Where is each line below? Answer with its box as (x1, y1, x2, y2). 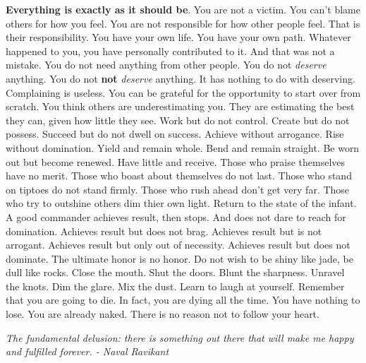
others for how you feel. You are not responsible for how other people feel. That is (6, 16, 360, 30)
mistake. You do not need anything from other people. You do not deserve (6, 57, 327, 72)
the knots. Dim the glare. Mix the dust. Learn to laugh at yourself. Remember (6, 278, 345, 293)
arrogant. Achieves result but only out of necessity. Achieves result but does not (6, 237, 350, 252)
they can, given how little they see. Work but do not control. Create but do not (6, 112, 350, 127)
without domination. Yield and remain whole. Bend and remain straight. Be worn (6, 140, 360, 155)
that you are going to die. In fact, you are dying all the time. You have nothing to (6, 292, 360, 307)
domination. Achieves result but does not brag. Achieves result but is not (6, 223, 322, 238)
